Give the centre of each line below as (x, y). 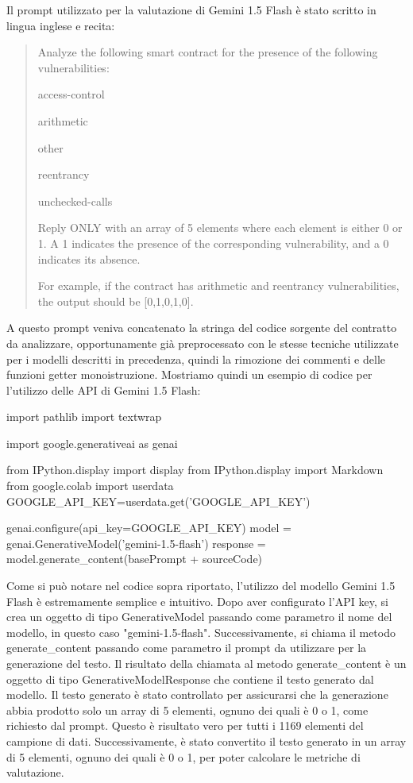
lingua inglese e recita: (61, 25)
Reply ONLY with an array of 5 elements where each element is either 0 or (220, 228)
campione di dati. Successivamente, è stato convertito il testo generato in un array (206, 741)
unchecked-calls (75, 201)
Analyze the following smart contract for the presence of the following (208, 52)
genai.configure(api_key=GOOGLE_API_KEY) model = (149, 528)
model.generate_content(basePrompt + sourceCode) (135, 559)
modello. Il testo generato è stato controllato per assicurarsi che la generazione (197, 694)
